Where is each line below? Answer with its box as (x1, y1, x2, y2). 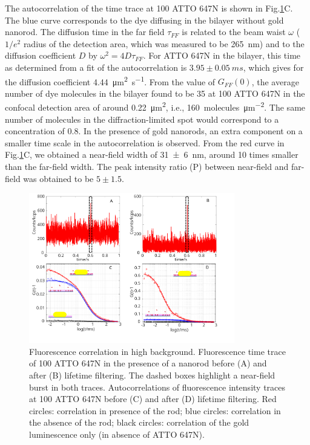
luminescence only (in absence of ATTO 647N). (29, 428, 205, 441)
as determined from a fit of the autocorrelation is (5, 60, 187, 73)
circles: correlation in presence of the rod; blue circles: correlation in (29, 404, 281, 417)
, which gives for (243, 60, 304, 73)
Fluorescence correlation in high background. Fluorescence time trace (29, 345, 286, 357)
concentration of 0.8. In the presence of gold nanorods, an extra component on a (5, 125, 303, 137)
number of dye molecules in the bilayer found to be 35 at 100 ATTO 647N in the (5, 86, 305, 99)
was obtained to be (23, 172, 94, 184)
